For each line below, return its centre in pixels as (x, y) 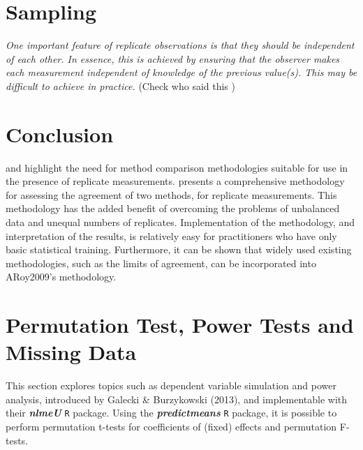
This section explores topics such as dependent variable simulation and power (171, 385)
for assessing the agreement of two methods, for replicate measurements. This (171, 194)
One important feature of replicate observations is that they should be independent (180, 45)
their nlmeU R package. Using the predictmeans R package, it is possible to (171, 413)
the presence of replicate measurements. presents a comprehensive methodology (175, 181)
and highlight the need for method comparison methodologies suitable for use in (177, 167)
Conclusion (60, 134)
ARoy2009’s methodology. (61, 277)
